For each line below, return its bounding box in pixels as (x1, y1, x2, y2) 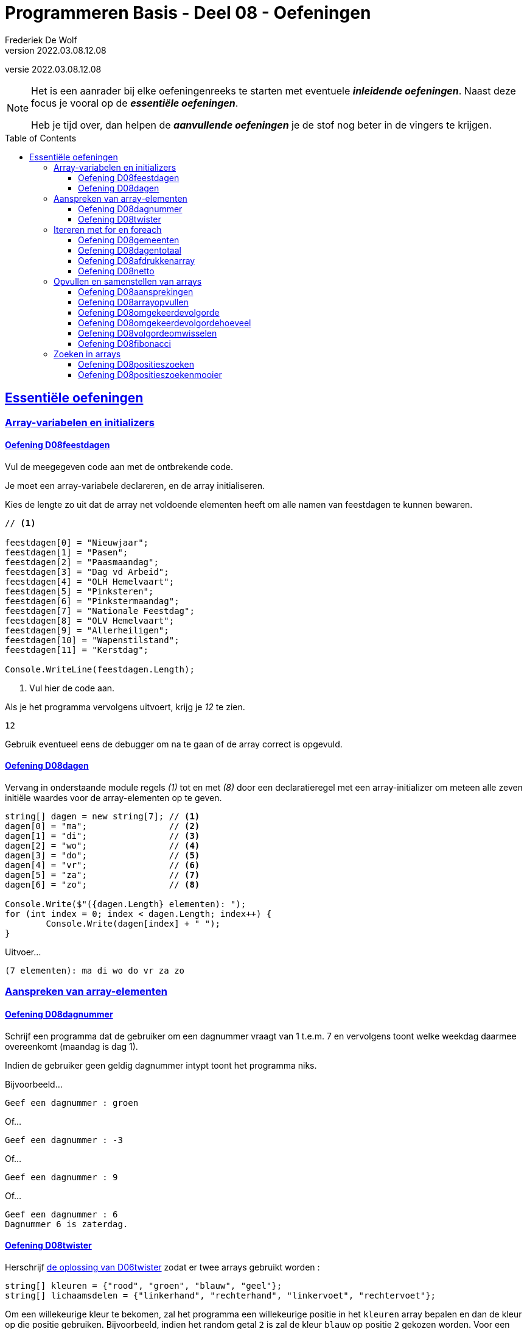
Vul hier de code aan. (29, 682, 115, 693)
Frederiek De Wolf (5, 34, 77, 45)
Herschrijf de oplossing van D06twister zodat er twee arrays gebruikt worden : (5, 1261, 320, 1272)
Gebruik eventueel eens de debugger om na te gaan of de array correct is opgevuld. (5, 738, 343, 749)
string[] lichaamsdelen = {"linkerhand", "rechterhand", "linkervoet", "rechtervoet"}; (5, 1290, 436, 1300)
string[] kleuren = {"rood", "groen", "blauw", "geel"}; (5, 1280, 282, 1291)
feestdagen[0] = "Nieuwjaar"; (5, 537, 149, 547)
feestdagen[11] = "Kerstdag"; (5, 644, 149, 655)
